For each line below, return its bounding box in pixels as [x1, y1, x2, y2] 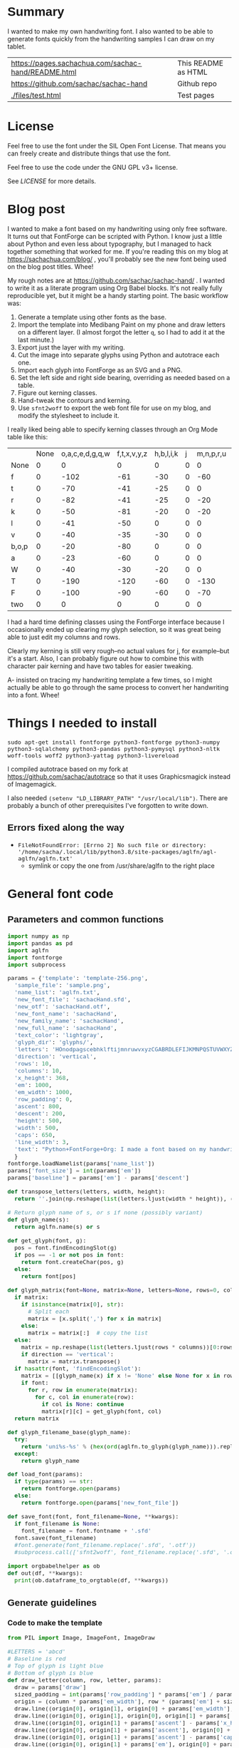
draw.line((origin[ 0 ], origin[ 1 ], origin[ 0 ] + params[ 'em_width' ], [14, 1704, 234, 1712]
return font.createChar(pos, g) [21, 1258, 124, 1266]
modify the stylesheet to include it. [17, 411, 119, 419]
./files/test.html [11, 90, 62, 100]
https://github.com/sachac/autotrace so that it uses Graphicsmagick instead [7, 772, 231, 781]
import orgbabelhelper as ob [7, 1563, 101, 1570]
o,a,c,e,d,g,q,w [60, 449, 110, 459]
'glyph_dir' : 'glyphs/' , [14, 1038, 94, 1046]
